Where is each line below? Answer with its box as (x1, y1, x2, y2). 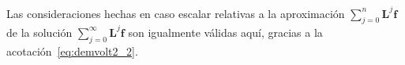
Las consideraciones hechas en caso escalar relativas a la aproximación (6, 5, 345, 21)
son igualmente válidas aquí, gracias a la (128, 23, 323, 40)
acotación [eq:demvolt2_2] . (6, 42, 138, 59)
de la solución (6, 23, 73, 40)
